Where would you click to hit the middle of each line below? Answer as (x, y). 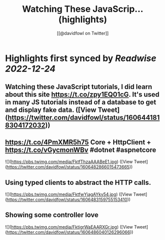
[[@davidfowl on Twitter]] (83, 33)
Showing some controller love (52, 215)
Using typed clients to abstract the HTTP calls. (78, 183)
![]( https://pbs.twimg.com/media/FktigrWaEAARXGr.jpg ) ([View (69, 227)
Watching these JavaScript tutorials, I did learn (79, 87)
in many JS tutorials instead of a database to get (81, 102)
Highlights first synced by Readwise (81, 58)
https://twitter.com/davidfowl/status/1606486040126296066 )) (70, 232)
